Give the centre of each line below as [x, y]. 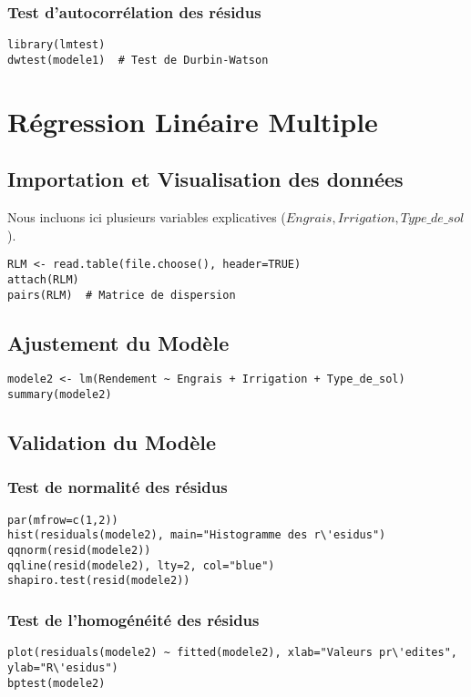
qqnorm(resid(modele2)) [79, 551]
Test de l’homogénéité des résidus [133, 619]
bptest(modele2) [56, 683]
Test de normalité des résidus [118, 487]
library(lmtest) [56, 45]
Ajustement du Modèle [118, 342]
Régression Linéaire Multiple [193, 121]
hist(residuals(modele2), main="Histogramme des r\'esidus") [197, 535]
